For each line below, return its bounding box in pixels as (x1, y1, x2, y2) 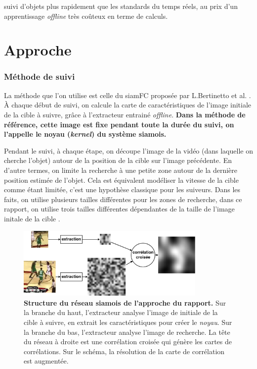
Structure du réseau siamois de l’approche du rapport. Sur (24, 297, 226, 308)
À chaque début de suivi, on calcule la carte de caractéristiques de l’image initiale (4, 100, 252, 110)
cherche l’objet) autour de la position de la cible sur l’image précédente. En (4, 155, 232, 165)
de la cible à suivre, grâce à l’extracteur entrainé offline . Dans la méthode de (4, 109, 246, 119)
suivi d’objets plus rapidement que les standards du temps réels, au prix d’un (4, 1, 238, 11)
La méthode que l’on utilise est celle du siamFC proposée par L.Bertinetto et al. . (4, 90, 251, 100)
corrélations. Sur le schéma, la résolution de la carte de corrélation (24, 346, 225, 356)
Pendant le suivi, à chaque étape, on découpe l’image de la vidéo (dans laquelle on (4, 145, 253, 156)
